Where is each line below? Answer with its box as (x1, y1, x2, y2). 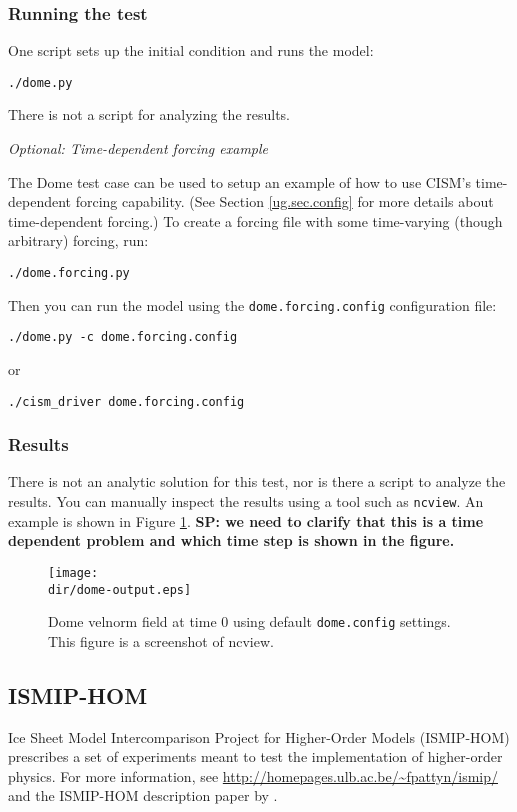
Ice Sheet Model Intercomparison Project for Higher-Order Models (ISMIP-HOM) (8, 726, 510, 747)
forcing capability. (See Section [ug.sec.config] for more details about (75, 191, 494, 212)
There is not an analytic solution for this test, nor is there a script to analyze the (8, 471, 506, 492)
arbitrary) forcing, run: (8, 230, 149, 251)
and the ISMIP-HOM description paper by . (8, 785, 278, 806)
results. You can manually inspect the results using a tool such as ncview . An (8, 491, 484, 512)
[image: (48, 565, 99, 580)
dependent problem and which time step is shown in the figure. (8, 530, 455, 551)
